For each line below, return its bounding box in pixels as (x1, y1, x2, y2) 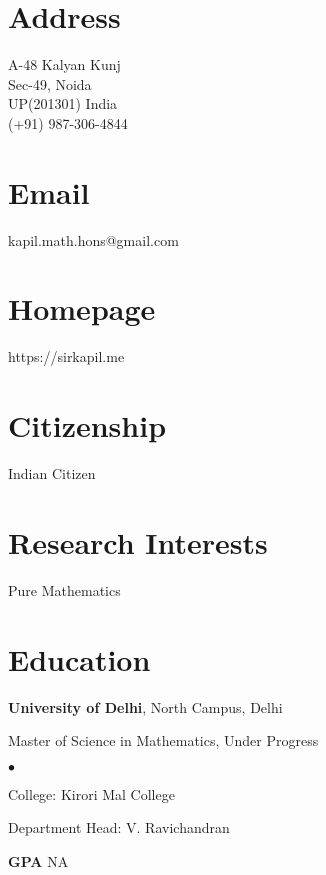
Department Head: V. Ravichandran (8, 817, 230, 838)
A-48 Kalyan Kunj (8, 54, 121, 75)
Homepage (8, 288, 156, 329)
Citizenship (8, 405, 167, 446)
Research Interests (8, 521, 268, 562)
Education (8, 638, 151, 679)
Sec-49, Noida (8, 73, 92, 94)
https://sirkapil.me (8, 346, 125, 367)
